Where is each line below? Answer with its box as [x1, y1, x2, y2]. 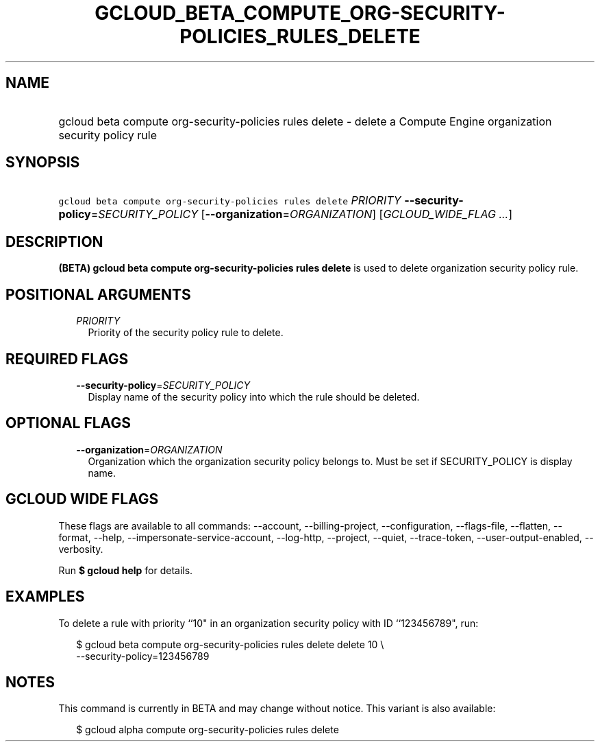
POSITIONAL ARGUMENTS [5, 285, 191, 303]
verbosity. [58, 543, 103, 555]
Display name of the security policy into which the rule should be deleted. [88, 390, 420, 403]
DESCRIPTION [5, 233, 103, 250]
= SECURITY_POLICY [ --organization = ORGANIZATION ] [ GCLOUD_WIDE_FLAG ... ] [90, 207, 513, 222]
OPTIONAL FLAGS [5, 414, 131, 432]
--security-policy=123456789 [76, 650, 210, 662]
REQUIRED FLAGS [5, 350, 129, 368]
